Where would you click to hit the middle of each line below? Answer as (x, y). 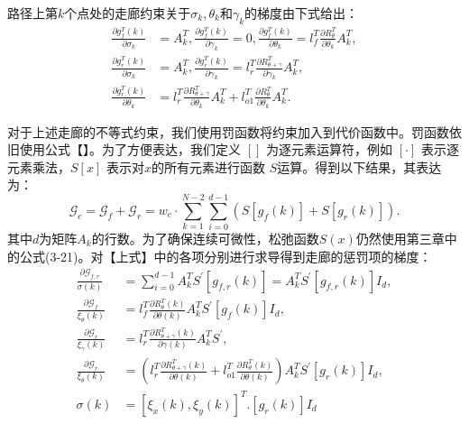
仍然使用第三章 (400, 239)
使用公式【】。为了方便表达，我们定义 (130, 149)
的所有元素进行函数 (208, 166)
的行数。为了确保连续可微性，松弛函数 (205, 239)
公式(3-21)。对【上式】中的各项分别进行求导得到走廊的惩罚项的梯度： (225, 256)
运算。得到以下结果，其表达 (359, 166)
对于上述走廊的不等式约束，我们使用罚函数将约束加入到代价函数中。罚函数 (228, 131)
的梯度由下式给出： (302, 13)
